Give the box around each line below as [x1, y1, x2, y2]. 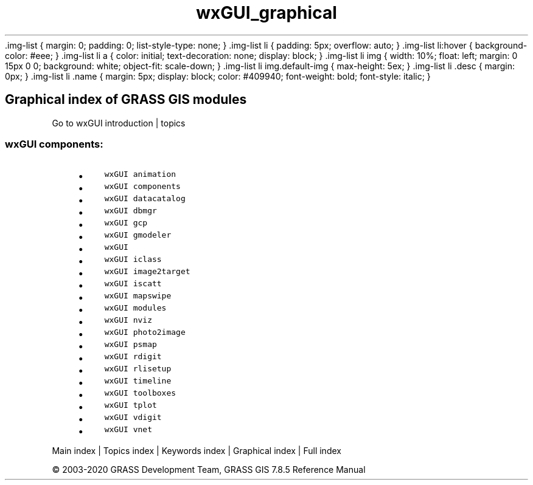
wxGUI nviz [104, 315, 152, 325]
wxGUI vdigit [104, 413, 162, 422]
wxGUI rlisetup [104, 364, 172, 374]
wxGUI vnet [104, 425, 152, 435]
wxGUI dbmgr [104, 206, 157, 216]
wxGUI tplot [104, 401, 157, 410]
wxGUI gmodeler [104, 230, 172, 240]
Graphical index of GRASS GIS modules [5, 92, 247, 108]
